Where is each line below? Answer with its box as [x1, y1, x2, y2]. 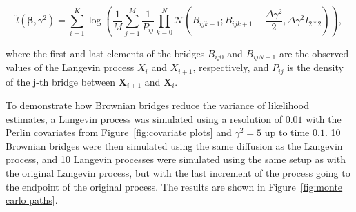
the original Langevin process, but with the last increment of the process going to [6, 166, 350, 180]
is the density [287, 60, 344, 75]
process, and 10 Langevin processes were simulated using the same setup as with [6, 152, 346, 166]
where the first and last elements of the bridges [6, 46, 205, 60]
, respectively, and [192, 60, 269, 75]
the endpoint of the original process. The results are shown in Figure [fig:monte [6, 179, 343, 193]
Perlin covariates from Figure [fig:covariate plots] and [6, 125, 232, 139]
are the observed [279, 46, 349, 60]
